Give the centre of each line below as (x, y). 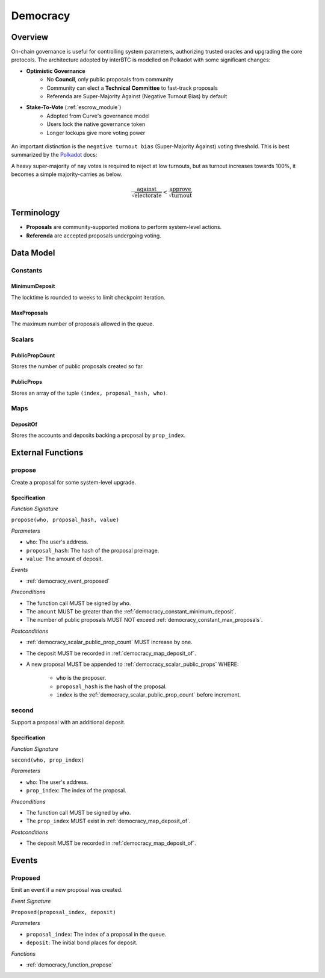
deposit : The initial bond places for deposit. (82, 942)
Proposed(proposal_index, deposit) (64, 912)
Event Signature (31, 901)
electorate (148, 196)
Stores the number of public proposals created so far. (77, 366)
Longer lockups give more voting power (96, 133)
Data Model (33, 253)
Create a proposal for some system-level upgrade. (74, 482)
